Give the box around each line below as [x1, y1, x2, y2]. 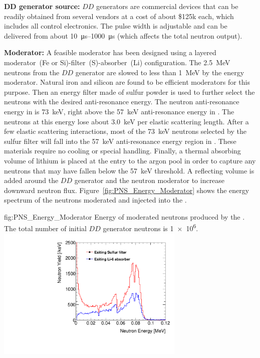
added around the [4, 175, 59, 186]
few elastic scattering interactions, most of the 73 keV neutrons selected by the [4, 126, 246, 136]
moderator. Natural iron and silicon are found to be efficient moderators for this [4, 77, 250, 87]
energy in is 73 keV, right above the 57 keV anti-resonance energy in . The [4, 106, 234, 116]
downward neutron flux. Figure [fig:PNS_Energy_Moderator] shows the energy [4, 185, 249, 195]
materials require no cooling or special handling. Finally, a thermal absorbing [4, 145, 241, 156]
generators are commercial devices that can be [96, 1, 238, 11]
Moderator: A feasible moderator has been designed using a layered [4, 47, 216, 58]
